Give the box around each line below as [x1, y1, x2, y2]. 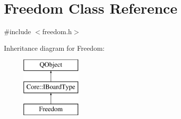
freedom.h [42, 26, 72, 37]
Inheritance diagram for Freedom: [4, 42, 105, 53]
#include [4, 26, 31, 37]
